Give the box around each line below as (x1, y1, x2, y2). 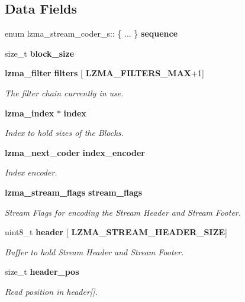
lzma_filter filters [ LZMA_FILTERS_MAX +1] (5, 67, 204, 79)
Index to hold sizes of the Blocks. (5, 126, 124, 139)
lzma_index (5, 106, 54, 119)
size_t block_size (5, 47, 75, 59)
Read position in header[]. (5, 285, 98, 297)
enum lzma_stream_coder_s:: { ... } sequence (5, 27, 178, 40)
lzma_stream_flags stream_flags (5, 186, 143, 198)
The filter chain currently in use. (5, 86, 124, 99)
